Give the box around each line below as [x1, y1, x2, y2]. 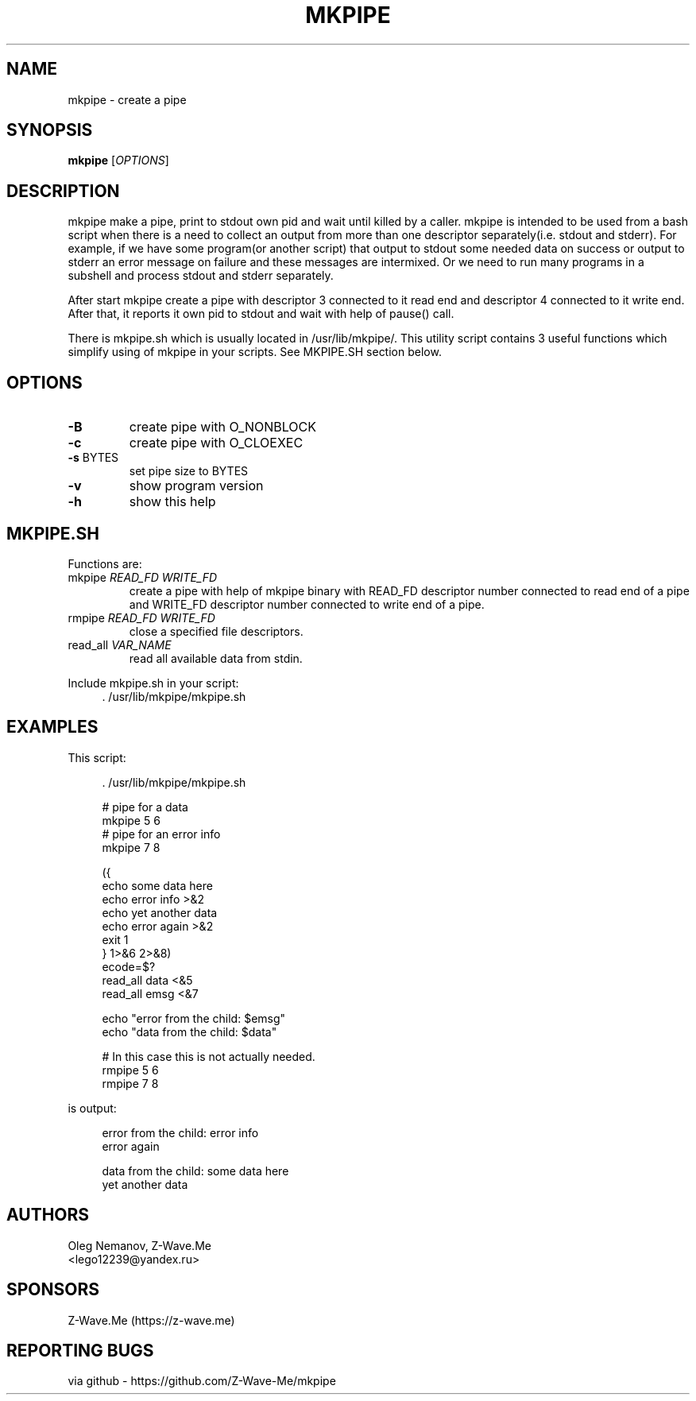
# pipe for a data [102, 799, 188, 814]
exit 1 [102, 932, 129, 946]
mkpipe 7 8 [102, 840, 160, 854]
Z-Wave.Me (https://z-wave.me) [68, 1313, 235, 1327]
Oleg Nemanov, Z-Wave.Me [68, 1238, 211, 1252]
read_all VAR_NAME [68, 637, 172, 652]
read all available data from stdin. [129, 651, 303, 665]
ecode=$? [102, 959, 156, 973]
